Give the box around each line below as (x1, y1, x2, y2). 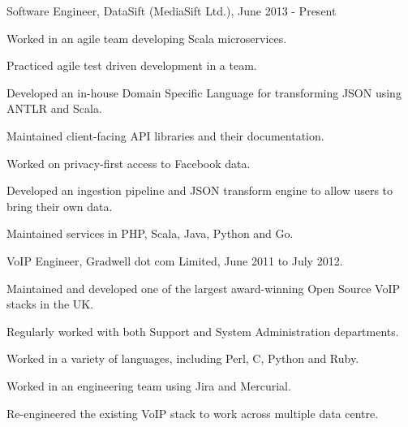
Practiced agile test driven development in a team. (6, 57, 257, 74)
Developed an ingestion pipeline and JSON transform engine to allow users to (6, 182, 393, 199)
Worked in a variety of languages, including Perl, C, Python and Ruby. (6, 350, 359, 367)
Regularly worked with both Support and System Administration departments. (6, 322, 399, 339)
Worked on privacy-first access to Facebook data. (6, 154, 251, 171)
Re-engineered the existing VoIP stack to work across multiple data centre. (6, 404, 379, 421)
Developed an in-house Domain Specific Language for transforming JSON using (6, 84, 402, 101)
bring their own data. (6, 197, 113, 214)
